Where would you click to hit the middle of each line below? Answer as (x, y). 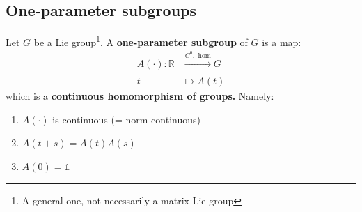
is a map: (282, 41)
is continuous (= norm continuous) (126, 119)
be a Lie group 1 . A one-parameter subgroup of (141, 41)
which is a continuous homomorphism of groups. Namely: (140, 96)
